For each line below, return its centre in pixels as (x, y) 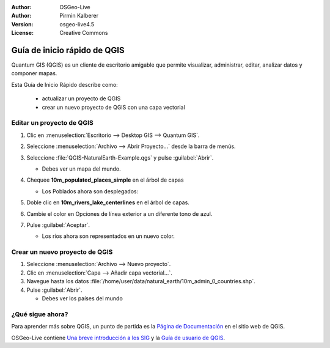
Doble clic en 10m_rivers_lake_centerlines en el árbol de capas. (108, 202)
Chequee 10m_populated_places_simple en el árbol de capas (105, 180)
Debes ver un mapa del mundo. (82, 169)
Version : (22, 24)
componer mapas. (34, 73)
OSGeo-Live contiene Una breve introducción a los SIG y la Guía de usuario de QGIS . (118, 338)
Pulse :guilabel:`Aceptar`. (58, 225)
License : (22, 33)
